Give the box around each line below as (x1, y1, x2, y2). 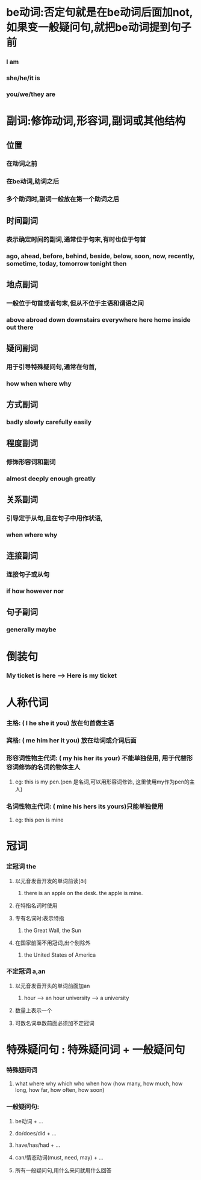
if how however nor (6, 587, 64, 595)
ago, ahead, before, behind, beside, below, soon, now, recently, (6, 252, 195, 260)
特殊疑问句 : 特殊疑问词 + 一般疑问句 (6, 1043, 185, 1057)
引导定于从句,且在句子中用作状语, (6, 514, 104, 522)
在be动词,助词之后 (6, 177, 60, 186)
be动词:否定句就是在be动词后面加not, (6, 5, 193, 19)
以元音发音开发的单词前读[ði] (14, 877, 87, 884)
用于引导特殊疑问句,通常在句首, (6, 363, 97, 371)
